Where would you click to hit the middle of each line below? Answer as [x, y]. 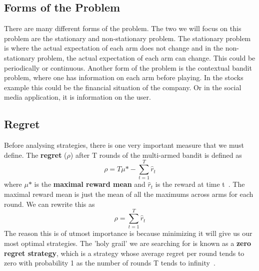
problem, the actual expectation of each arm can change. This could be [146, 57]
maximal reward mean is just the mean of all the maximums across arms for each [129, 194]
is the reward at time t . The [200, 184]
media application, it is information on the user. [77, 97]
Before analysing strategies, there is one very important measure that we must [124, 145]
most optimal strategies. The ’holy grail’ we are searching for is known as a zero [128, 243]
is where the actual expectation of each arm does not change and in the [114, 48]
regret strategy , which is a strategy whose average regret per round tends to [124, 253]
